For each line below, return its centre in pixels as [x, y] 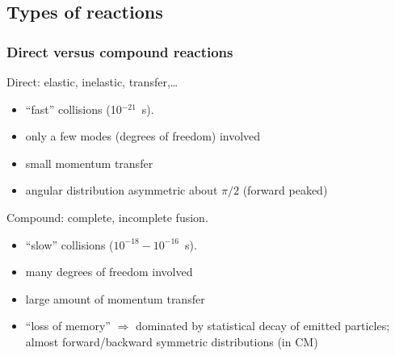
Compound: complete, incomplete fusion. [107, 217]
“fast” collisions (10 [74, 109]
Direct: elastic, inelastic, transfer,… [92, 82]
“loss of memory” [68, 326]
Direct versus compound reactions [120, 51]
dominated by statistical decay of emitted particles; [263, 326]
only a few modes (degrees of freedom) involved [143, 136]
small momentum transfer [89, 163]
